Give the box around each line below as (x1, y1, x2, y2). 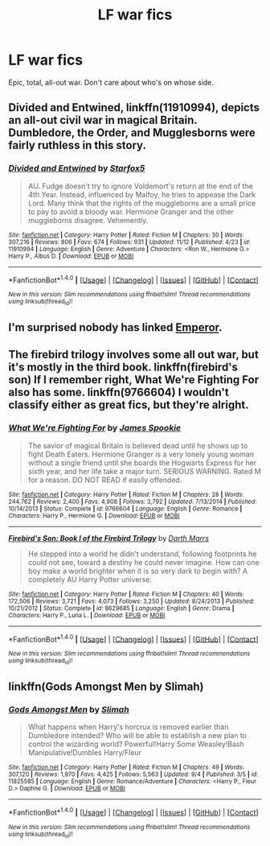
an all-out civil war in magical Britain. (8, 113, 198, 127)
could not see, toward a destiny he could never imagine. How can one (27, 557, 260, 567)
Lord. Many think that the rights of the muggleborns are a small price (27, 198, 256, 208)
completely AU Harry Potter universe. (27, 574, 153, 584)
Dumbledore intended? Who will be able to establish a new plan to (27, 731, 247, 741)
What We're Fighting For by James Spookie (8, 423, 182, 434)
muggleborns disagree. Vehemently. (27, 215, 149, 225)
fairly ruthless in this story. (8, 138, 147, 152)
